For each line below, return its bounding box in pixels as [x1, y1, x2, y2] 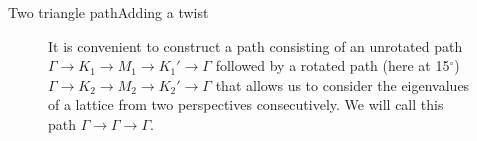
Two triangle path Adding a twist [8, 2, 209, 22]
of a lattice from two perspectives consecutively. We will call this [48, 94, 444, 115]
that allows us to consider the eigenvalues [215, 74, 470, 95]
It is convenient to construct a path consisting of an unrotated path [48, 35, 463, 56]
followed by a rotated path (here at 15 [215, 55, 450, 76]
